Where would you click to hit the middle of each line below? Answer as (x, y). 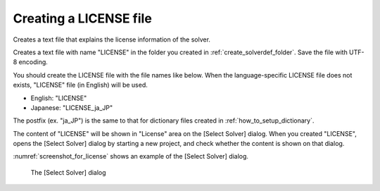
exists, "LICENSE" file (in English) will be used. (80, 85)
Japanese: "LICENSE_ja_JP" (71, 107)
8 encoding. (31, 62)
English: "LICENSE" (59, 98)
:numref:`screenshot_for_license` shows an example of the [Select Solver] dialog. (131, 156)
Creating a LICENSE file (83, 18)
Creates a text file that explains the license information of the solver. (112, 39)
